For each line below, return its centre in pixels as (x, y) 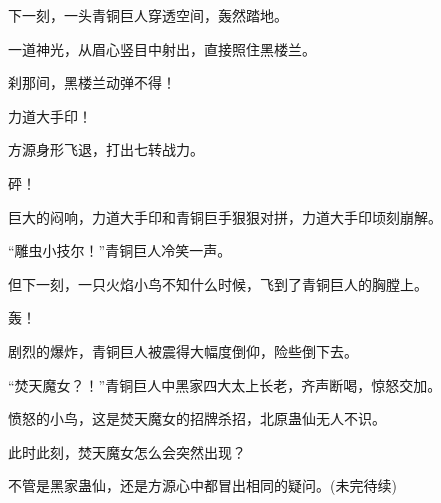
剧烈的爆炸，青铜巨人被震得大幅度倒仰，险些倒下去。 (183, 350)
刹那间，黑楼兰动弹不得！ (92, 82)
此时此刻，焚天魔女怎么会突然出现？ (127, 451)
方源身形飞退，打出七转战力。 (106, 149)
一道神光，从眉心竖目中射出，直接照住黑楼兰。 (162, 48)
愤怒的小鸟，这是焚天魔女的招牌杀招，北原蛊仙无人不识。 (197, 418)
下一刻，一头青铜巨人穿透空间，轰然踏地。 (148, 15)
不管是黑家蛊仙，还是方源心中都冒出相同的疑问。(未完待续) (202, 485)
